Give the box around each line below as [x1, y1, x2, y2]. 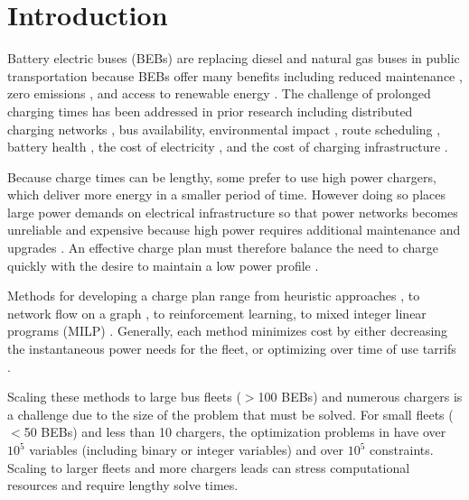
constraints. [370, 440, 434, 458]
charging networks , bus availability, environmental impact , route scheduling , [7, 119, 441, 138]
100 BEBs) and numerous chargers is [258, 387, 463, 406]
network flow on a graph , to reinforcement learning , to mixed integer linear [7, 303, 427, 322]
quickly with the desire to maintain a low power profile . [7, 255, 319, 274]
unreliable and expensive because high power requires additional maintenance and [7, 220, 461, 239]
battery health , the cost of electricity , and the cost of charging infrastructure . [7, 137, 448, 156]
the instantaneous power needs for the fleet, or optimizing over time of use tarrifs [7, 339, 456, 358]
